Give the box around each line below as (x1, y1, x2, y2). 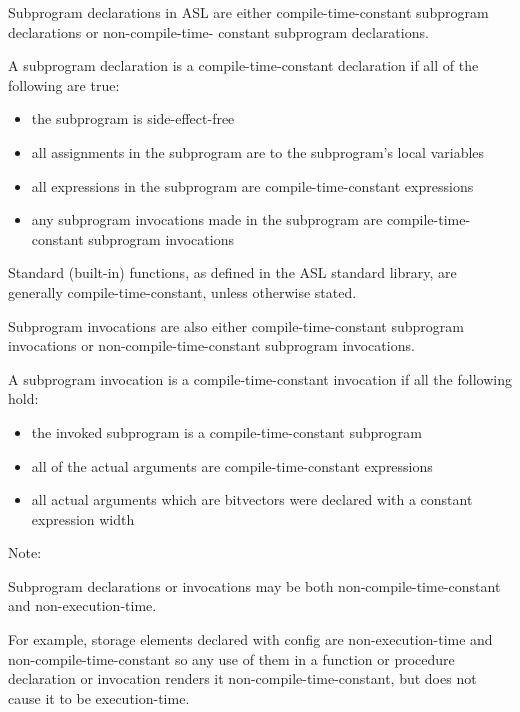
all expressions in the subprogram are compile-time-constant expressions (31, 175, 474, 196)
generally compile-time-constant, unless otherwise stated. (8, 281, 357, 302)
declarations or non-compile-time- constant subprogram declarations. (8, 21, 429, 42)
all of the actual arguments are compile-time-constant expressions (31, 455, 433, 476)
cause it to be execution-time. (8, 687, 190, 708)
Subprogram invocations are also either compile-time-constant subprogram (8, 315, 464, 336)
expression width (31, 508, 135, 529)
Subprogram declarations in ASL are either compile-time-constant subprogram (8, 2, 489, 22)
